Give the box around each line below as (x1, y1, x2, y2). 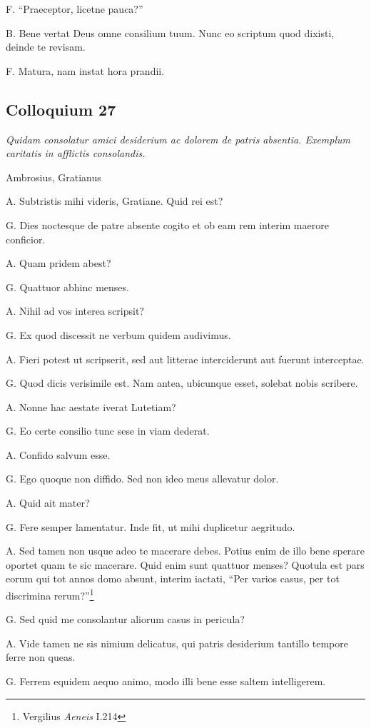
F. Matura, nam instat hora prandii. (6, 63, 165, 78)
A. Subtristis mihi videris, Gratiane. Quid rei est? (6, 193, 223, 208)
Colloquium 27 (6, 98, 116, 120)
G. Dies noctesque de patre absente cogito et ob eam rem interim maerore (6, 217, 329, 232)
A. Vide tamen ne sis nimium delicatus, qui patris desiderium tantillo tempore (6, 635, 349, 650)
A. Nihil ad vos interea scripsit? (6, 303, 144, 318)
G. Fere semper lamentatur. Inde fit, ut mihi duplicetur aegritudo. (6, 519, 295, 534)
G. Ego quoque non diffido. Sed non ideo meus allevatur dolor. (6, 471, 279, 486)
